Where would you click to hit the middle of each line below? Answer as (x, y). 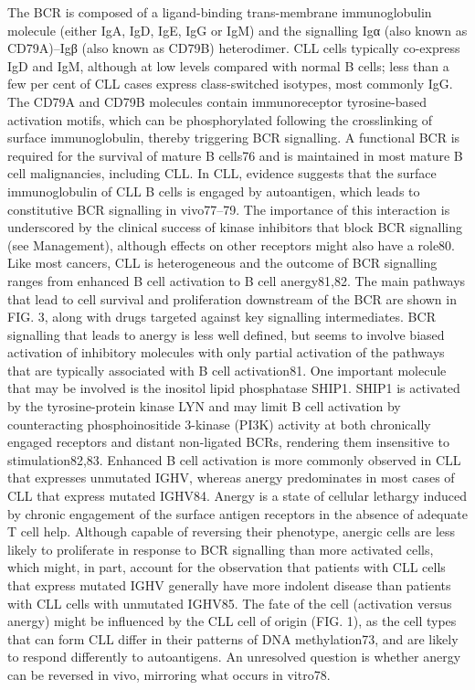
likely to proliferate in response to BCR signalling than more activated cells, (221, 549)
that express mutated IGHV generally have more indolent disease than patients (229, 585)
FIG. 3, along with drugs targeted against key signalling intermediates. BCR (222, 317)
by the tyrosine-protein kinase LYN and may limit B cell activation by (204, 406)
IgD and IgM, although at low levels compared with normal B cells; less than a (228, 65)
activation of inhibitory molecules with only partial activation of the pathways (226, 352)
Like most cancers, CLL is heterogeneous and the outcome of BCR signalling (222, 263)
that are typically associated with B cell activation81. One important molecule (227, 370)
